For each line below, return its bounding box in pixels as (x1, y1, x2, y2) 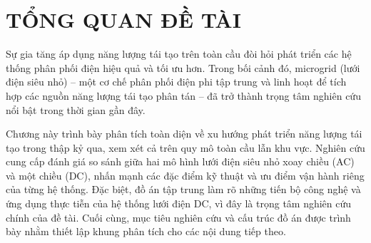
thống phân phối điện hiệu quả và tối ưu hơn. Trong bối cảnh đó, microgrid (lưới (6, 60, 360, 75)
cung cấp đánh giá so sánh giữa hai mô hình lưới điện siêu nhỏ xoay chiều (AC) (6, 154, 355, 169)
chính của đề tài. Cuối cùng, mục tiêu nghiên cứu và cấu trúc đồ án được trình (6, 210, 351, 224)
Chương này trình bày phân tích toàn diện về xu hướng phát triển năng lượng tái (6, 126, 362, 141)
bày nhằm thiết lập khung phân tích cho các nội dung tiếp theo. (6, 224, 286, 239)
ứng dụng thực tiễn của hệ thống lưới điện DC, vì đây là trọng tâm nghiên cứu (6, 196, 352, 211)
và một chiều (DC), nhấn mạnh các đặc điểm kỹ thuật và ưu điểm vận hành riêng (6, 167, 365, 182)
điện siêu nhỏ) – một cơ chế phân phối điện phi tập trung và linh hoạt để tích (6, 74, 347, 89)
